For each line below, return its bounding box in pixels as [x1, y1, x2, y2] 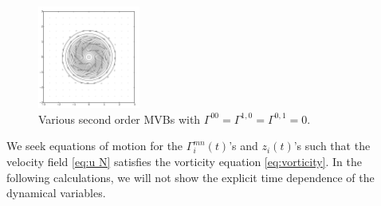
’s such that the [293, 137, 371, 154]
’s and [229, 137, 258, 154]
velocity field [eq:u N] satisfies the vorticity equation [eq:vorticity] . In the [6, 153, 363, 169]
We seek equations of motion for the [6, 137, 183, 154]
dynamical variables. [6, 184, 106, 201]
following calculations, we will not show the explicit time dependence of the [6, 168, 375, 185]
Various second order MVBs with [38, 110, 201, 127]
